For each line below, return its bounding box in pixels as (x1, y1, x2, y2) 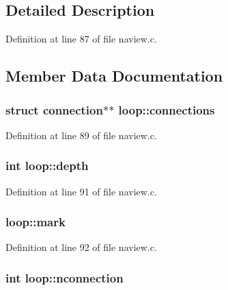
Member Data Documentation (5, 65, 223, 86)
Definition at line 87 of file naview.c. (5, 32, 157, 46)
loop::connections (118, 101, 215, 118)
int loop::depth (5, 157, 89, 174)
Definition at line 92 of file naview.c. (5, 240, 157, 254)
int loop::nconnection (5, 269, 124, 286)
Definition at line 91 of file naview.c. (5, 184, 157, 198)
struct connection (5, 101, 103, 118)
